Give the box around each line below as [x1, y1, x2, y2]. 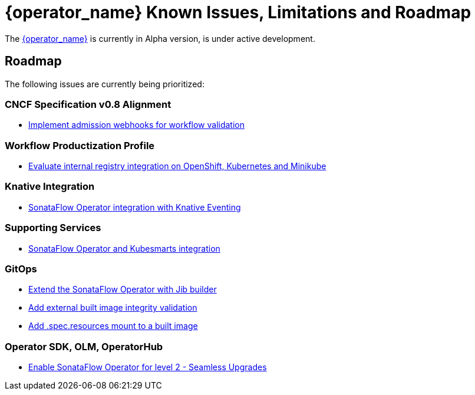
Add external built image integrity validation [28, 302, 197, 313]
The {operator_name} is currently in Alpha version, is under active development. [5, 33, 315, 44]
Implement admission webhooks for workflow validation [28, 120, 245, 130]
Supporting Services [5, 222, 101, 234]
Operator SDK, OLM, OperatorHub [5, 340, 163, 353]
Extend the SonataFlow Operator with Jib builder [28, 284, 217, 295]
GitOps [5, 262, 37, 275]
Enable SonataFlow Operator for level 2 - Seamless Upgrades [28, 362, 267, 373]
